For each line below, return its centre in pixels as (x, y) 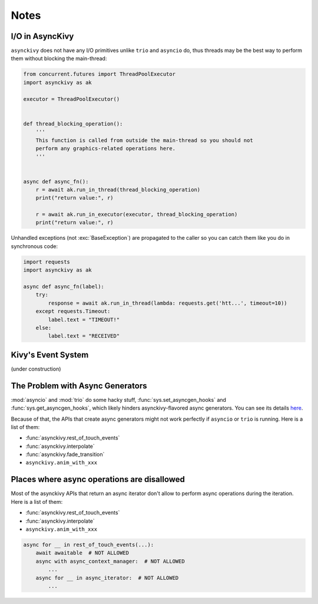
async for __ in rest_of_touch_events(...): (89, 544)
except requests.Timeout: (73, 311)
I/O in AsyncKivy (42, 36)
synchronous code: (34, 246)
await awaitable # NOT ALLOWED (82, 553)
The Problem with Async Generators (79, 386)
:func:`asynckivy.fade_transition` (65, 454)
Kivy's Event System (50, 354)
